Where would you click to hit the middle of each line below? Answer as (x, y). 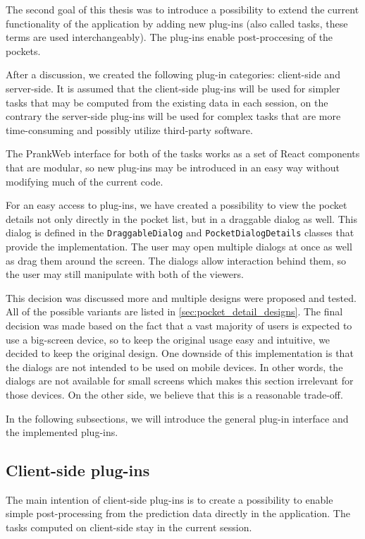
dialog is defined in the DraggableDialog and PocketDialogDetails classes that (180, 232)
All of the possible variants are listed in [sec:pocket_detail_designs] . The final (174, 311)
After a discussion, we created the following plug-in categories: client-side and (173, 74)
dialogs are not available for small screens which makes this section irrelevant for (180, 381)
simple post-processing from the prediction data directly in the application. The (178, 513)
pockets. (23, 50)
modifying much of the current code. (85, 181)
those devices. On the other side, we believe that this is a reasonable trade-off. (174, 394)
